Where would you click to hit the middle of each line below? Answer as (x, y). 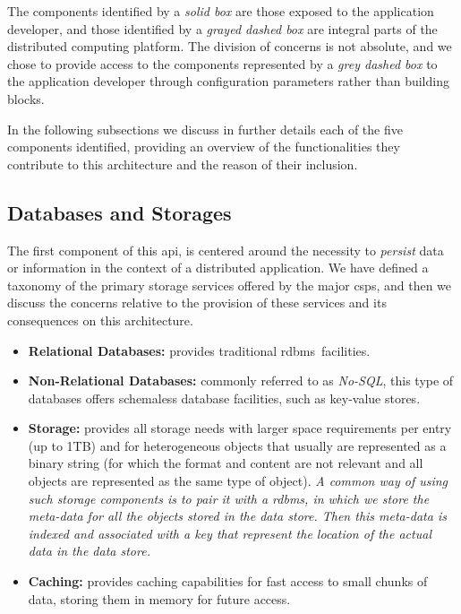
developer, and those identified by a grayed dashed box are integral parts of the (222, 28)
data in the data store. (89, 551)
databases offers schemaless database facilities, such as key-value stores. (224, 398)
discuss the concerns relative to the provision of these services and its (197, 303)
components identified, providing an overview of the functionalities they (204, 147)
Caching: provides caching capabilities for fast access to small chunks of (228, 581)
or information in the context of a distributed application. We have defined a (218, 268)
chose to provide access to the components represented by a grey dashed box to (222, 63)
